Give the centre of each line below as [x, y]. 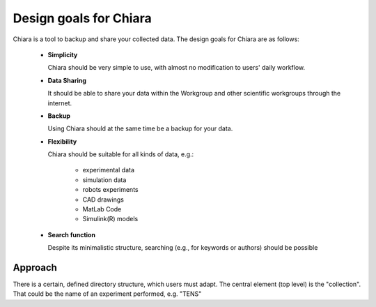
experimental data [109, 170]
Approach [35, 268]
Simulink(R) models [110, 219]
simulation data [104, 180]
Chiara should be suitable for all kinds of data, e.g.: [121, 154]
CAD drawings [103, 200]
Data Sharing [67, 80]
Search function [71, 234]
